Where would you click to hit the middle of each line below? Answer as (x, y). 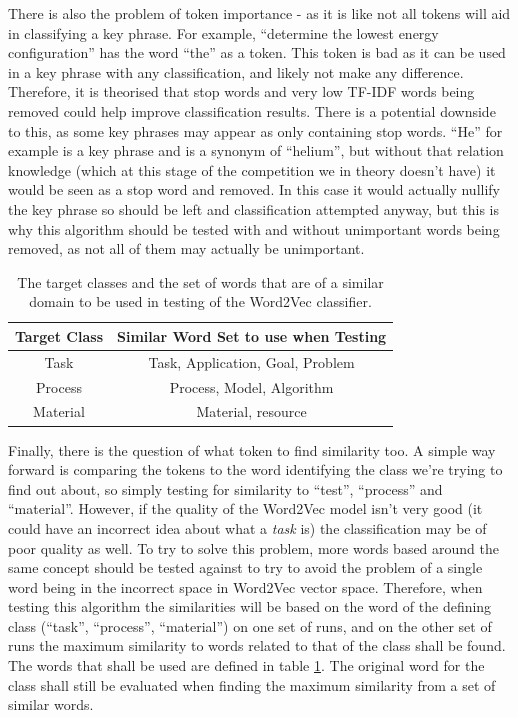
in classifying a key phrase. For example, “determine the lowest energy (223, 32)
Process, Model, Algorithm (251, 386)
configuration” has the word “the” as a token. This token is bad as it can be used (257, 52)
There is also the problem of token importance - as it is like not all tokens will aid (259, 13)
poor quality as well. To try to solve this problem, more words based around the (254, 547)
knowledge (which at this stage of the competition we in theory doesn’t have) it (252, 169)
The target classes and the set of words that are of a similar (200, 281)
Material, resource (251, 411)
